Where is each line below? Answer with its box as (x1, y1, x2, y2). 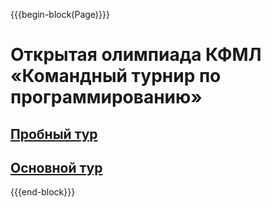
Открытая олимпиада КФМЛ (10, 44, 262, 66)
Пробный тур (10, 125, 98, 143)
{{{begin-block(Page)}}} (10, 9, 110, 20)
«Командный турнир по (10, 65, 222, 88)
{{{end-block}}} (10, 186, 76, 198)
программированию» (10, 86, 203, 109)
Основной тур (10, 159, 103, 176)
